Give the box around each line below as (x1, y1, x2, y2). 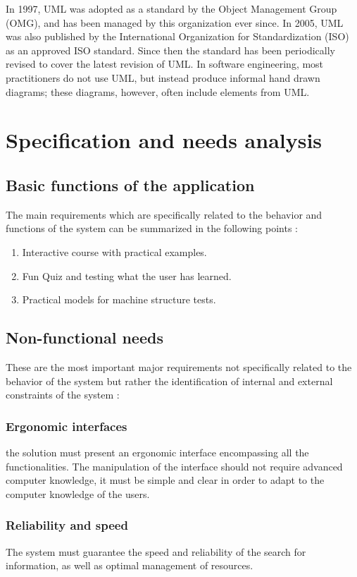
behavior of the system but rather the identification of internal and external (6, 373, 333, 388)
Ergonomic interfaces (6, 417, 127, 435)
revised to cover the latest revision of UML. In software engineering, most (6, 56, 324, 71)
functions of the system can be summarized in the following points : (6, 221, 298, 236)
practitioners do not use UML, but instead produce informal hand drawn (6, 70, 320, 85)
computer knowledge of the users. (6, 486, 150, 501)
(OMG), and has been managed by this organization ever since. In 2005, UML (6, 15, 344, 30)
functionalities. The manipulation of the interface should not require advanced (6, 458, 343, 473)
